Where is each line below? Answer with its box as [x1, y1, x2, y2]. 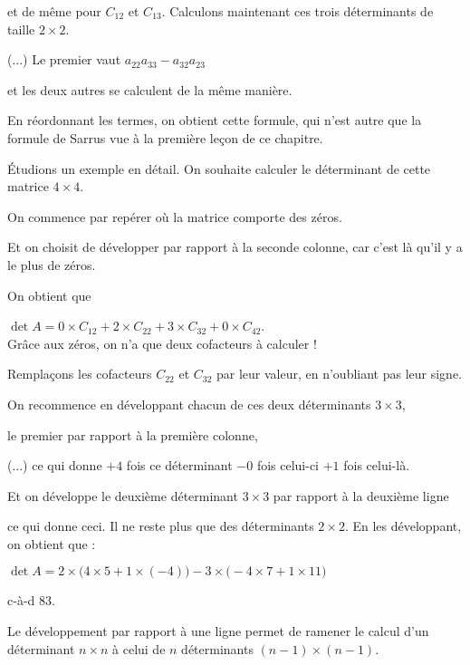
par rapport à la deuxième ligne [273, 486, 449, 505]
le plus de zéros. [7, 255, 96, 274]
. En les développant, [344, 516, 462, 535]
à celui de [112, 639, 166, 658]
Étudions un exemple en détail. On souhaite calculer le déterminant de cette [7, 159, 431, 178]
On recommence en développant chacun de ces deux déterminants [7, 394, 371, 413]
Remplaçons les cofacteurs [7, 364, 152, 383]
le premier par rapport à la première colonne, [7, 425, 258, 444]
